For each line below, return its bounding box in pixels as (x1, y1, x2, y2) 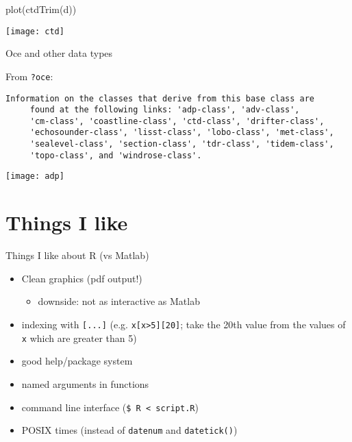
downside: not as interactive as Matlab (38, 294, 200, 308)
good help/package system (21, 354, 133, 368)
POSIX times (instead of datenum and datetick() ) (21, 423, 238, 437)
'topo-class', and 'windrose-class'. (29, 150, 202, 160)
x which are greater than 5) (21, 330, 137, 345)
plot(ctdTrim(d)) (5, 2, 77, 16)
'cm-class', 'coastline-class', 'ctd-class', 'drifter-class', (29, 116, 325, 126)
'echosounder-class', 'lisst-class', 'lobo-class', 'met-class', (29, 127, 334, 138)
